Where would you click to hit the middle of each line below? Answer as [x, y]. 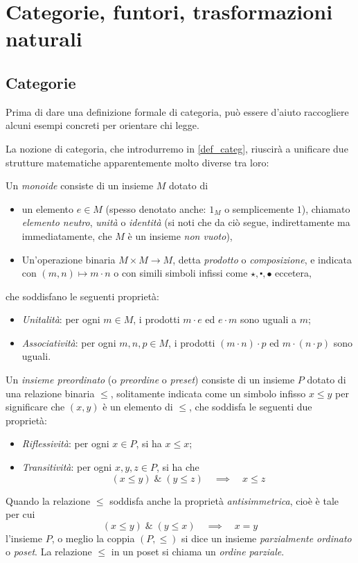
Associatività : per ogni [69, 342]
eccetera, [293, 273]
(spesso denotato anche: [156, 208]
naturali [44, 38]
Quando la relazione [48, 500]
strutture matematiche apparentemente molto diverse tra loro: [137, 162]
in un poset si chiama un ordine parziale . [198, 552]
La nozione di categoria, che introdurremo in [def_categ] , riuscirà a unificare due [177, 148]
